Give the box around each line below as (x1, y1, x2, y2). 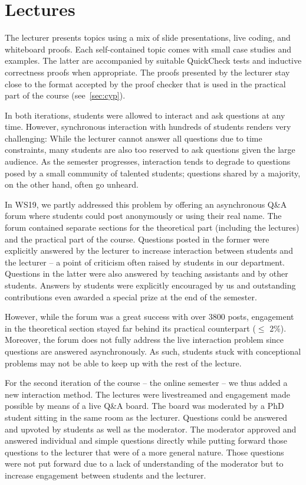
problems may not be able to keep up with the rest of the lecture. (5, 356, 242, 369)
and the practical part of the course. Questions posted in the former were (5, 232, 269, 245)
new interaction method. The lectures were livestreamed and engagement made (5, 388, 291, 400)
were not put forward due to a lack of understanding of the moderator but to (5, 457, 284, 470)
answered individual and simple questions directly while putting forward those (5, 434, 287, 447)
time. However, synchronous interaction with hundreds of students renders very (5, 120, 291, 133)
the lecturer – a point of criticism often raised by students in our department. (5, 255, 285, 268)
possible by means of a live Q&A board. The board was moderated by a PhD (5, 399, 284, 412)
